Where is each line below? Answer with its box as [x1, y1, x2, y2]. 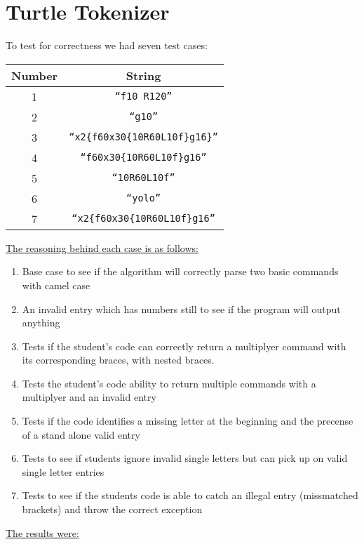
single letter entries [22, 464, 105, 479]
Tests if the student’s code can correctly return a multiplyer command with [22, 338, 346, 353]
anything [22, 315, 60, 330]
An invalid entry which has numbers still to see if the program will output [22, 301, 341, 316]
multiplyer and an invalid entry [22, 390, 156, 404]
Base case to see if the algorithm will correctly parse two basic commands [22, 264, 339, 279]
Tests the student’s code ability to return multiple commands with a [22, 376, 316, 390]
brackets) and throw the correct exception [22, 502, 203, 517]
